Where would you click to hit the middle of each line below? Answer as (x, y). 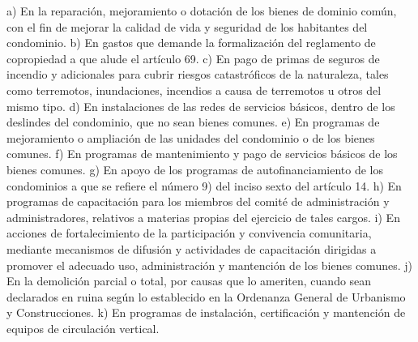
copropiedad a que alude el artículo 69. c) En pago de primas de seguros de (193, 58)
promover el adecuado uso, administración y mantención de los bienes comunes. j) (209, 265)
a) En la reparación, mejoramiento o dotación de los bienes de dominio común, (202, 11)
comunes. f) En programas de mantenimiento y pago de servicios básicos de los (202, 154)
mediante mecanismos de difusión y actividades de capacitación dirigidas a (192, 248)
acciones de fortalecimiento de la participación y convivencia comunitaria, (189, 233)
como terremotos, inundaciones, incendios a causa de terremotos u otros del (194, 90)
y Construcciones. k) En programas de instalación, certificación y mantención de (206, 312)
